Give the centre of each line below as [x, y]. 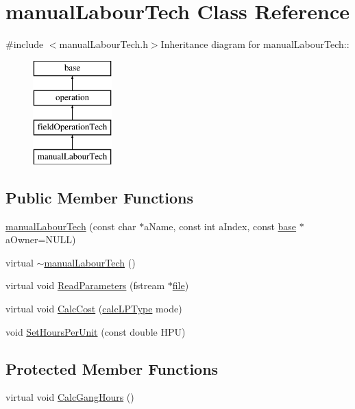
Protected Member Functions [112, 368]
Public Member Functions [99, 197]
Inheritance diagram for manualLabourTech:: [255, 44]
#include [25, 44]
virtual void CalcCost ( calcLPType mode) [94, 309]
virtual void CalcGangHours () [70, 397]
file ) [181, 285]
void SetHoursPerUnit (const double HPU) [96, 331]
